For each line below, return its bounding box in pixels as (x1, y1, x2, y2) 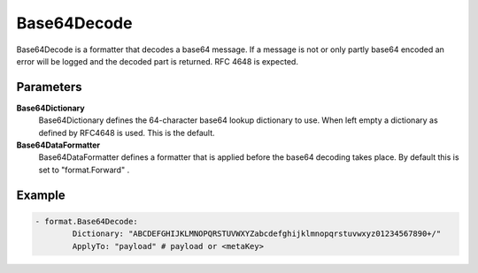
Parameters (16, 80, 82, 95)
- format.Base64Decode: (35, 216, 139, 226)
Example (16, 187, 66, 202)
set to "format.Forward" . (38, 164, 130, 175)
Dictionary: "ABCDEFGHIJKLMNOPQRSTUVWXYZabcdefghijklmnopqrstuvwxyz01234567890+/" (72, 229, 442, 239)
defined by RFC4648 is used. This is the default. (38, 127, 216, 138)
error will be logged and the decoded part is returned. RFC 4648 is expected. (16, 56, 298, 66)
